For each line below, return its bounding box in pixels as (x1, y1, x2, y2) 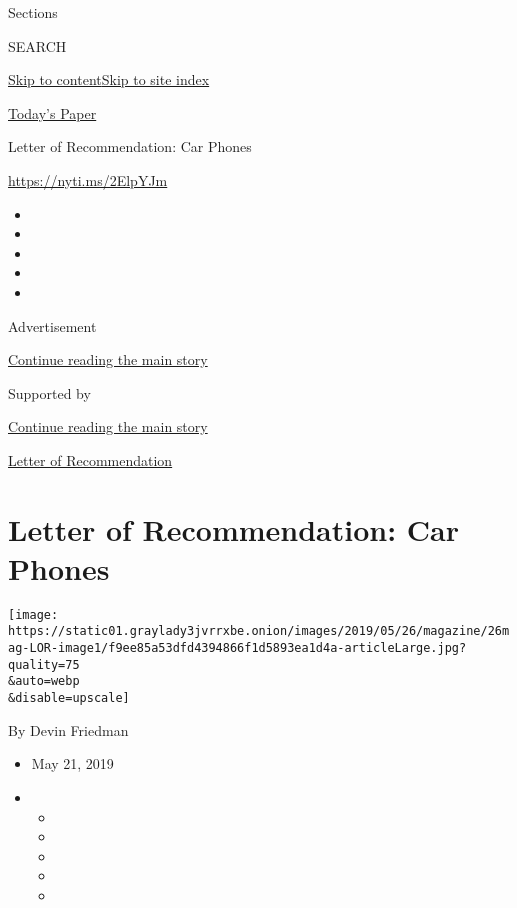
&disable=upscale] (8, 691, 130, 706)
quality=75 (8, 657, 80, 672)
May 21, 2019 (31, 753, 114, 774)
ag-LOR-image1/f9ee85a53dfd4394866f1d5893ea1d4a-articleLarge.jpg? (8, 641, 467, 656)
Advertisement (8, 315, 97, 336)
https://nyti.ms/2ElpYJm (8, 169, 168, 190)
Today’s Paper (8, 102, 97, 123)
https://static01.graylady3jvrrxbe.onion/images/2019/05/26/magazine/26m (8, 624, 510, 639)
